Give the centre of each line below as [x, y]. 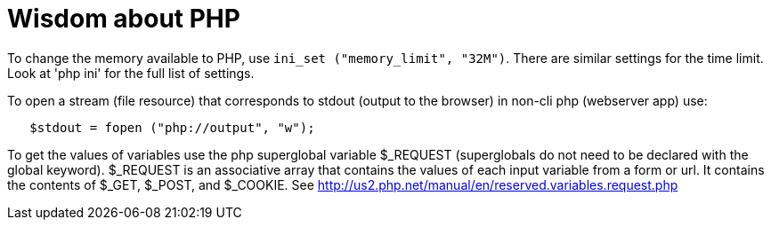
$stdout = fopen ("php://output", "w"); [172, 127]
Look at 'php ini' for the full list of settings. [131, 73]
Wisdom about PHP [124, 19]
